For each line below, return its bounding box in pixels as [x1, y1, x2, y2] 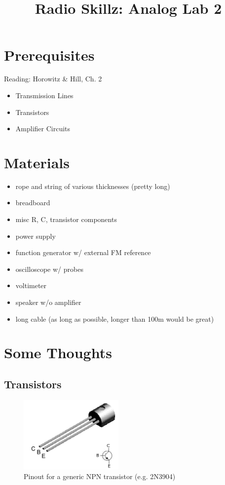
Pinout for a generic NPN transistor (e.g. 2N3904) [24, 471, 176, 482]
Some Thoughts [4, 342, 112, 363]
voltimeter [15, 280, 47, 291]
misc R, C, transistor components [15, 214, 117, 224]
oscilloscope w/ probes [15, 263, 83, 274]
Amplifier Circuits [15, 123, 71, 134]
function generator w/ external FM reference [15, 247, 151, 258]
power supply [15, 230, 56, 241]
